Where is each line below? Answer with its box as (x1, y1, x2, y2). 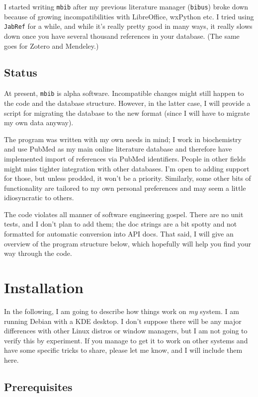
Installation (4, 277, 84, 298)
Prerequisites (4, 379, 73, 394)
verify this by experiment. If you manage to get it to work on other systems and (4, 335, 248, 345)
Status (4, 65, 37, 80)
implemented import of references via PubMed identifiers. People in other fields (4, 153, 246, 163)
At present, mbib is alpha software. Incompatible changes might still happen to (4, 88, 244, 98)
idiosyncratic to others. (4, 192, 74, 203)
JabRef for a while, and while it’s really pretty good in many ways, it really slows (4, 21, 253, 31)
